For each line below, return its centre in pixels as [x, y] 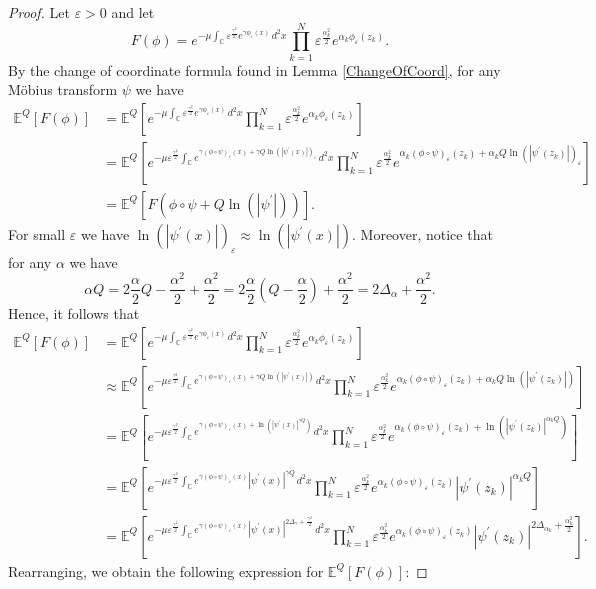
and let [133, 12]
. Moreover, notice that [422, 234]
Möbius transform [63, 89]
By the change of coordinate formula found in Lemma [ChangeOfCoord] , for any [254, 69]
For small [37, 234]
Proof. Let [39, 12]
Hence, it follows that [74, 312]
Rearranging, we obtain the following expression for [166, 570]
